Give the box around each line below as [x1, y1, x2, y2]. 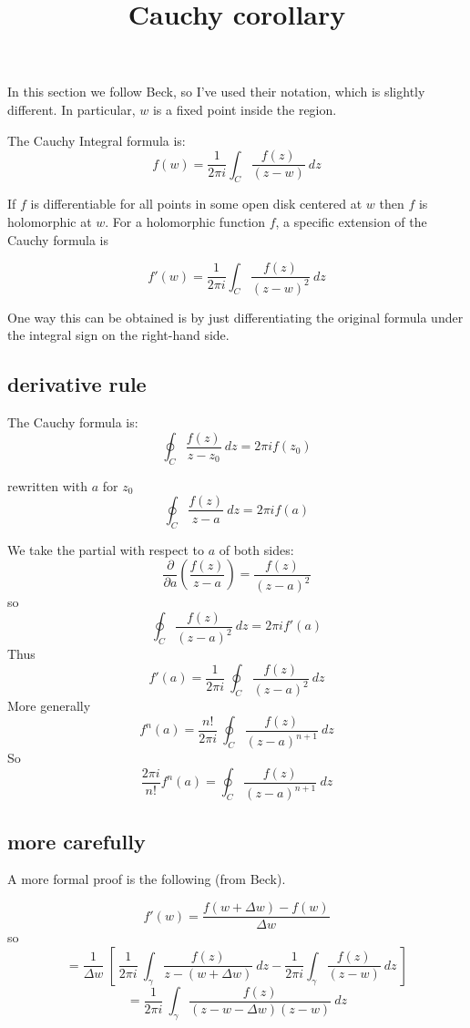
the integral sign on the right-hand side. [7, 325, 230, 344]
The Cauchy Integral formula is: [7, 130, 186, 149]
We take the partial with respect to [7, 540, 204, 559]
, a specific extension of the [275, 212, 427, 231]
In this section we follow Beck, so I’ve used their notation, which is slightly [7, 82, 425, 101]
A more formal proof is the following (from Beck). [7, 869, 286, 889]
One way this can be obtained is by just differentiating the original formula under [7, 307, 464, 326]
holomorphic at [7, 212, 92, 231]
